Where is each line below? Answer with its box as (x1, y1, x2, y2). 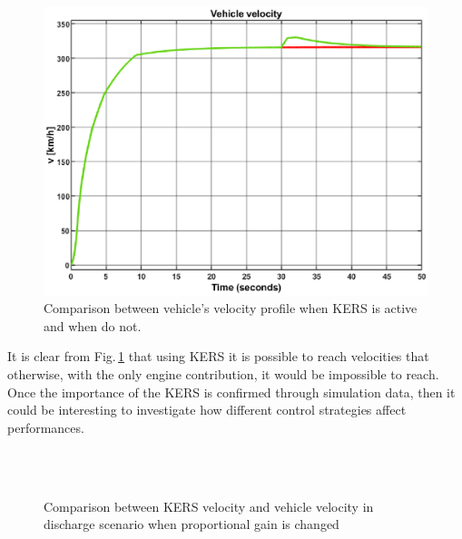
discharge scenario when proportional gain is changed (44, 514, 339, 534)
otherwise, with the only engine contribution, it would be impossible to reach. (7, 364, 439, 383)
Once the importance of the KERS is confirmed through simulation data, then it (7, 382, 456, 401)
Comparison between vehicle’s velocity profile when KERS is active (44, 299, 418, 318)
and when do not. (44, 316, 142, 335)
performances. (7, 417, 84, 436)
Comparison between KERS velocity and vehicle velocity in (44, 496, 374, 515)
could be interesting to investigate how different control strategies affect (7, 400, 407, 419)
